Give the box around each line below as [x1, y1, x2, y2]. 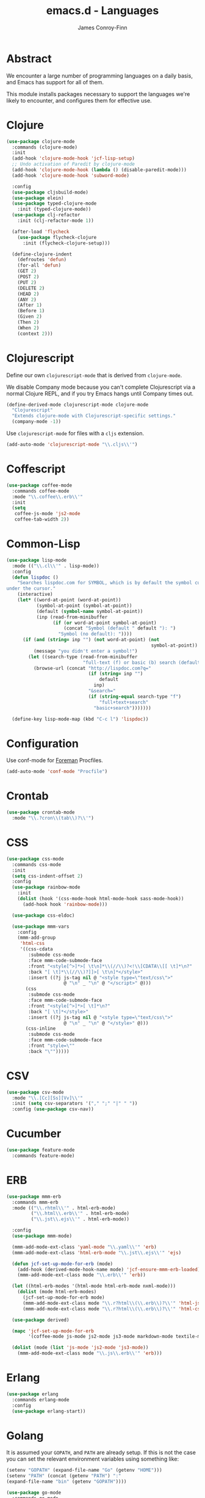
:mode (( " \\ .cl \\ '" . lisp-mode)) [12, 563, 99, 569]
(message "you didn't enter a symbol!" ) [33, 648, 138, 654]
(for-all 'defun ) [17, 262, 62, 269]
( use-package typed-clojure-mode [12, 200, 97, 207]
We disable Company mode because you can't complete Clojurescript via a [6, 383, 196, 391]
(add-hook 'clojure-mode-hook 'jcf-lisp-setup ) [12, 155, 135, 162]
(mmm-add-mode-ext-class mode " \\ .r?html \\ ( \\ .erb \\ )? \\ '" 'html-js [22, 1300, 201, 1306]
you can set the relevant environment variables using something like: [6, 1455, 179, 1463]
